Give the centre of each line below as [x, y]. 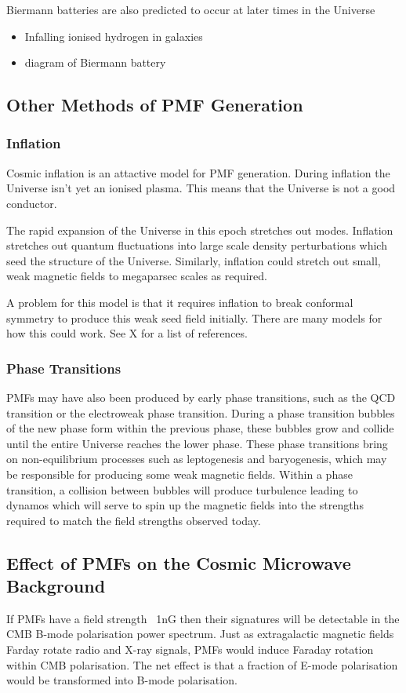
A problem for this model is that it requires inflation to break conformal [180, 302]
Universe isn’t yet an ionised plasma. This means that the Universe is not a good [201, 188]
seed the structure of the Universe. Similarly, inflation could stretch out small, [194, 260]
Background [56, 586]
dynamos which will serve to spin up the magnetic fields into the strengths [185, 505]
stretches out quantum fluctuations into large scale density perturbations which [197, 245]
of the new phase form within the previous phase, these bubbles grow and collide [200, 428]
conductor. [32, 203]
